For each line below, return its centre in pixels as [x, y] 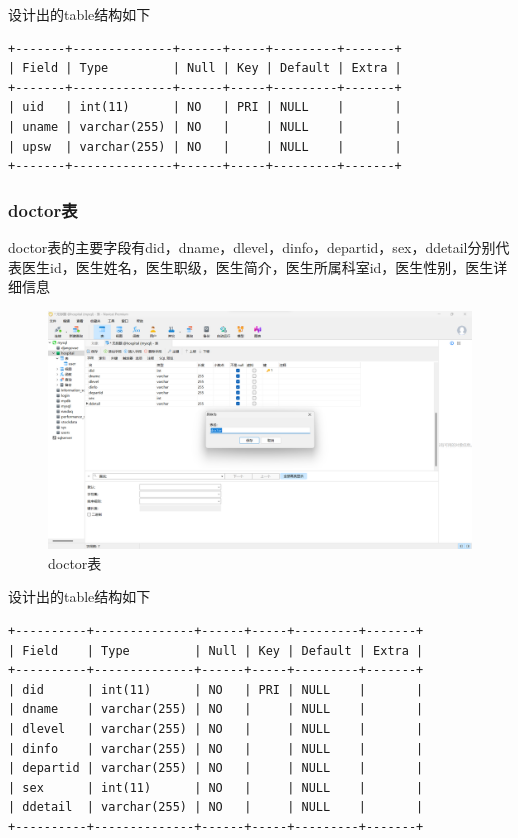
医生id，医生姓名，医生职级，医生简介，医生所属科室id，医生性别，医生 [257, 266]
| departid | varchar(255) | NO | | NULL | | [216, 768]
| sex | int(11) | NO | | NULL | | [216, 787]
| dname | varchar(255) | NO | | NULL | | [216, 709]
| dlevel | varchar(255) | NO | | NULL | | [216, 729]
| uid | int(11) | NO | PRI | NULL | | [205, 107]
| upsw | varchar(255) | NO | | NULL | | [205, 146]
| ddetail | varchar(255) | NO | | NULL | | [216, 807]
